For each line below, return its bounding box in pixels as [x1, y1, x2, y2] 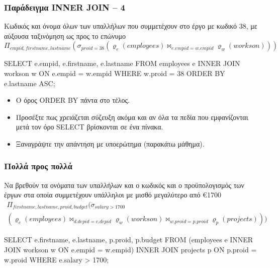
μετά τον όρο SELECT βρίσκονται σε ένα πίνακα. [16, 121, 163, 132]
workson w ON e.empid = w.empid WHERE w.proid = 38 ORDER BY [4, 68, 225, 78]
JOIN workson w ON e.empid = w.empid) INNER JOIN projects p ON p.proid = [4, 244, 257, 255]
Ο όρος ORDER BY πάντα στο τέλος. [16, 95, 130, 105]
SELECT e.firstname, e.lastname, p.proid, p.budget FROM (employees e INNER [4, 234, 253, 245]
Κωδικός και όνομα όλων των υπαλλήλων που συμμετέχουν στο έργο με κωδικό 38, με [4, 21, 257, 31]
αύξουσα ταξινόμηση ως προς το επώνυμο [4, 30, 126, 41]
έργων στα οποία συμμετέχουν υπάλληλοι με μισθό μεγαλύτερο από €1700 [4, 189, 221, 200]
